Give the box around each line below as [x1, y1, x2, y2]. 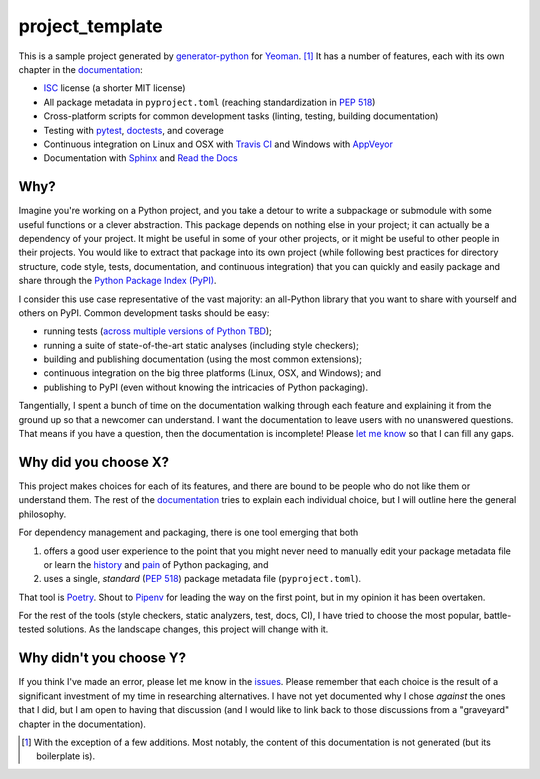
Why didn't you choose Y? [18, 650, 187, 667]
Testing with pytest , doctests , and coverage [43, 124, 225, 136]
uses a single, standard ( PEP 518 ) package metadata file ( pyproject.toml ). [43, 573, 362, 585]
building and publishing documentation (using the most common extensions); [43, 353, 362, 365]
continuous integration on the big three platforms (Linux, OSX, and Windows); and [43, 367, 382, 379]
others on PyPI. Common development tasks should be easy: [18, 306, 270, 319]
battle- [483, 610, 512, 622]
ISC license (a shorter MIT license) [43, 82, 186, 94]
